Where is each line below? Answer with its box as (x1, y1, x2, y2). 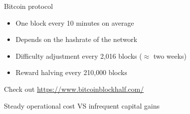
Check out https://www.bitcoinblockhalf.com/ (4, 83, 144, 94)
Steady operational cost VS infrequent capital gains (4, 100, 160, 111)
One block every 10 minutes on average (15, 17, 134, 28)
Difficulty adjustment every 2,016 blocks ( (15, 50, 142, 61)
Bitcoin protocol (4, 1, 53, 11)
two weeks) (153, 50, 187, 61)
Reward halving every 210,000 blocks (15, 67, 127, 77)
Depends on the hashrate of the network (15, 34, 137, 44)
